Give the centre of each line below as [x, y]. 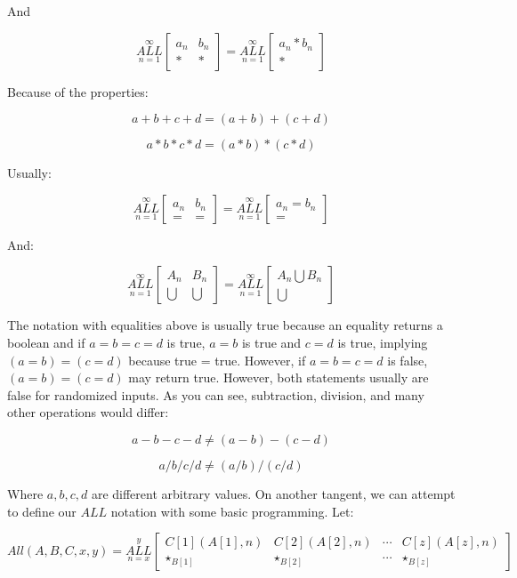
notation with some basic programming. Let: [232, 511]
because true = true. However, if [217, 360]
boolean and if [46, 342]
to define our [42, 511]
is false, [408, 360]
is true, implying [383, 342]
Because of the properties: [78, 91]
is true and [271, 342]
